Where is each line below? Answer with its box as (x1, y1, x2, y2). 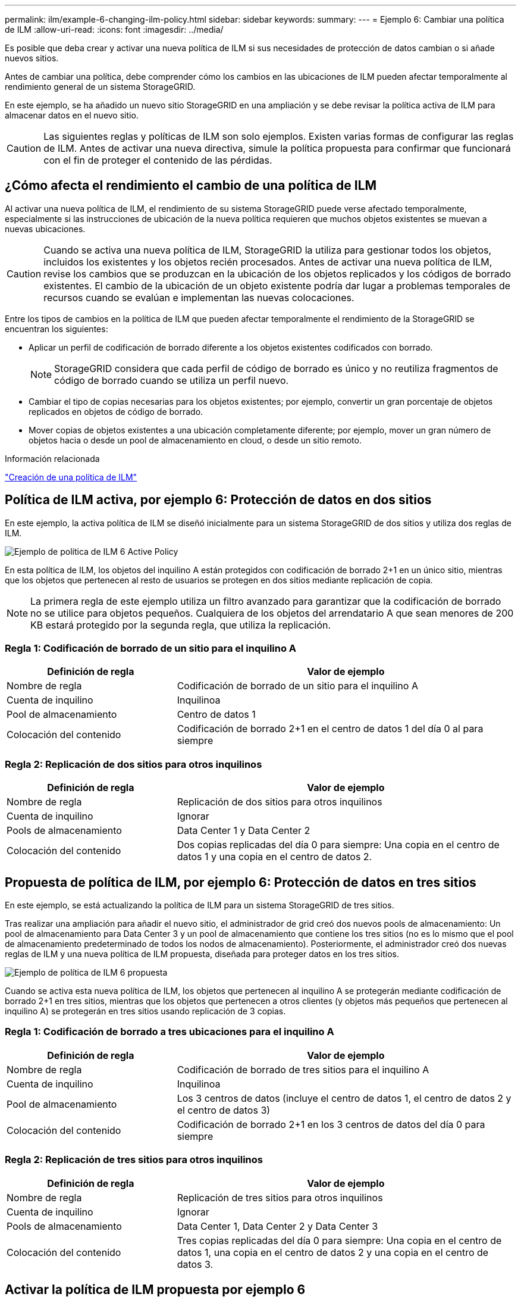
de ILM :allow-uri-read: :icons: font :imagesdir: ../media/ (5, 24, 224, 35)
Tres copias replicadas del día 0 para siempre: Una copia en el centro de (177, 1234, 502, 1246)
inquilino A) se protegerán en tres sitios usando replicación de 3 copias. (5, 1006, 286, 1017)
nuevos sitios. (5, 53, 59, 63)
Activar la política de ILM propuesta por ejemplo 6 (5, 1282, 306, 1297)
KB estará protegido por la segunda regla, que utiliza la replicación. (30, 618, 331, 631)
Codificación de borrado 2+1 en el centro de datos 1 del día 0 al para (177, 723, 484, 735)
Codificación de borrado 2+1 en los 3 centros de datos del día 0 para (177, 1118, 485, 1130)
